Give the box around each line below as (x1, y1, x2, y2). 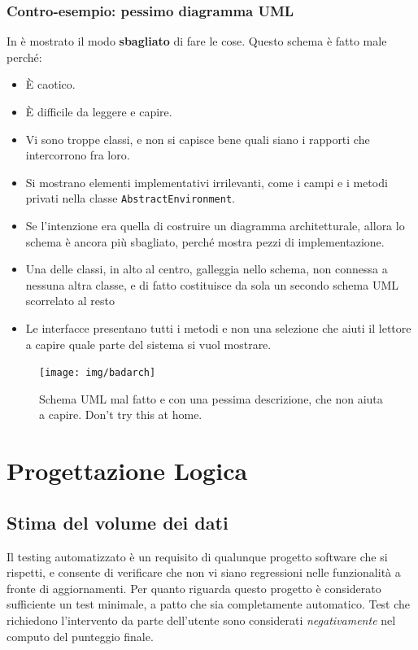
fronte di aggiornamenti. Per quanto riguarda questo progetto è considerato (7, 579, 381, 596)
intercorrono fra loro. (25, 146, 130, 164)
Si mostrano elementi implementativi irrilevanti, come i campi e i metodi (25, 173, 388, 190)
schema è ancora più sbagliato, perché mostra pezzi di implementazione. (25, 233, 385, 250)
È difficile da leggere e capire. (25, 103, 172, 120)
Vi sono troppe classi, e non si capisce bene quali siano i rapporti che (25, 130, 370, 147)
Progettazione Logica (7, 454, 248, 487)
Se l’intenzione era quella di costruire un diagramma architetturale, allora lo (25, 217, 405, 234)
